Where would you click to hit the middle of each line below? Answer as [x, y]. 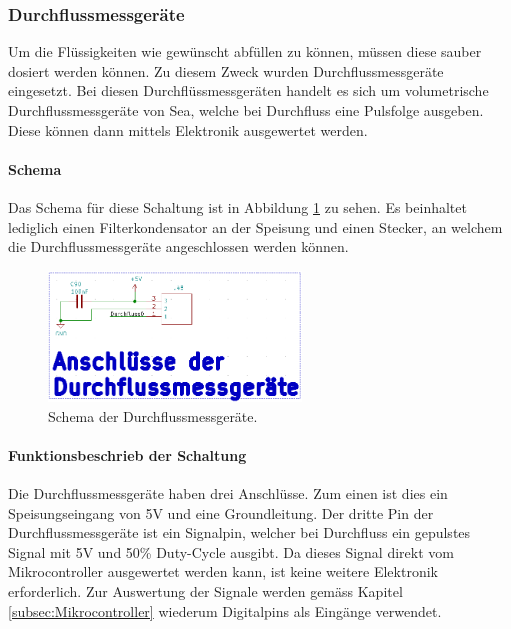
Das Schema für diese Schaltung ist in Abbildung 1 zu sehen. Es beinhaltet [237, 206]
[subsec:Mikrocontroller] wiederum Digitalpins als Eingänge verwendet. [225, 610]
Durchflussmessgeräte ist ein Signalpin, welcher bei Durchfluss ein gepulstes [239, 532]
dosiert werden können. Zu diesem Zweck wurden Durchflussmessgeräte [226, 70]
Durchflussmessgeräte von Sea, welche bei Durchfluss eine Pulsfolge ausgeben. [246, 110]
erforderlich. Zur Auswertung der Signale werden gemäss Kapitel [205, 590]
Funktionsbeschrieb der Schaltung [127, 454]
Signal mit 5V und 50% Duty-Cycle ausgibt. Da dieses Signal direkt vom [231, 551]
